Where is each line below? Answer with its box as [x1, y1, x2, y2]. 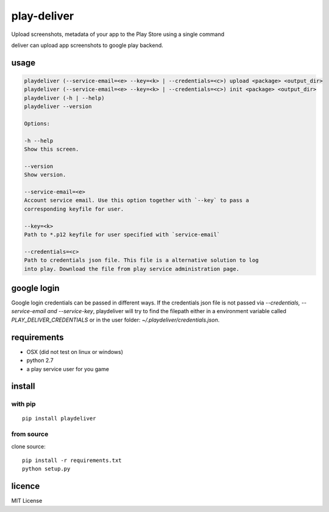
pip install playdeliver [22, 415, 96, 422]
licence [11, 481, 40, 491]
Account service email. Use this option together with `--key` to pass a [24, 197, 249, 204]
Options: [24, 120, 51, 127]
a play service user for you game [26, 365, 110, 372]
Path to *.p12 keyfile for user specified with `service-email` [24, 231, 221, 238]
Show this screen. [24, 146, 79, 153]
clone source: [11, 442, 46, 450]
